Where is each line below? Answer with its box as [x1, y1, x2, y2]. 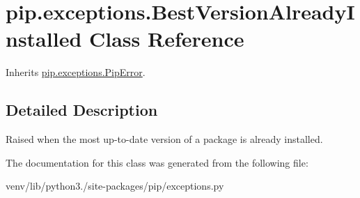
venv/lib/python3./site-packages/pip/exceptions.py [6, 178, 224, 193]
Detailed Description [6, 99, 158, 121]
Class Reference [89, 24, 244, 53]
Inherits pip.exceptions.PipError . [6, 65, 146, 79]
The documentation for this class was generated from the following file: [6, 155, 308, 169]
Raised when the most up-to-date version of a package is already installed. [6, 132, 323, 146]
